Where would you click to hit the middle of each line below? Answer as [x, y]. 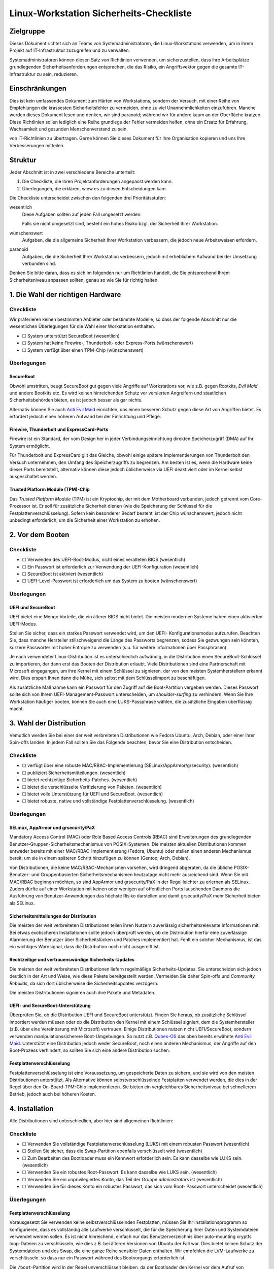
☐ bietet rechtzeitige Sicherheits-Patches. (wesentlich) [80, 780]
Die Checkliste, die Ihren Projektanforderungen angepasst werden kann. [97, 181]
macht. [17, 709]
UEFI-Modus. [23, 624]
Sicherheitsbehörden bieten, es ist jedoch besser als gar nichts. [76, 400]
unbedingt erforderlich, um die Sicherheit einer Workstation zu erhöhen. [85, 520]
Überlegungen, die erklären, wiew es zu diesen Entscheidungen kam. [95, 188]
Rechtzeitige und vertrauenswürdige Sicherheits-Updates [72, 960]
